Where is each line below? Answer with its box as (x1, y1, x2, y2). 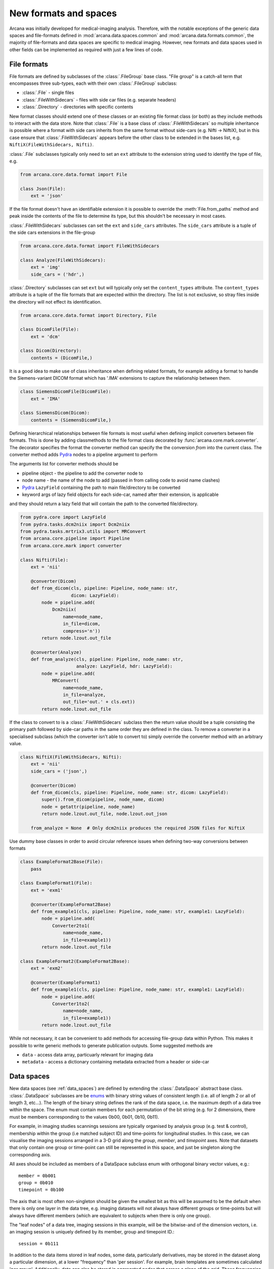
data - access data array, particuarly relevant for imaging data (22, 1051, 153, 1058)
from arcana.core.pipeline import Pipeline (20, 536, 130, 542)
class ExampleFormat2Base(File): (20, 859, 104, 865)
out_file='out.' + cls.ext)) (62, 699, 135, 705)
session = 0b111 (18, 1241, 59, 1246)
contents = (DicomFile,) (30, 355, 93, 360)
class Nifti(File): (20, 557, 68, 563)
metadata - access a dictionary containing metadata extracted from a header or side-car (22, 1059, 210, 1065)
